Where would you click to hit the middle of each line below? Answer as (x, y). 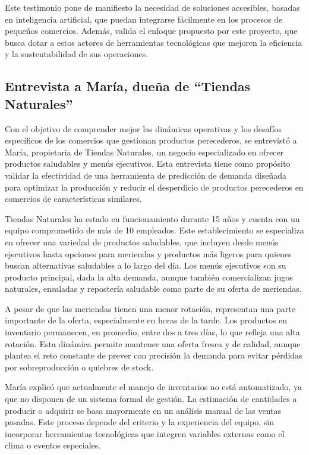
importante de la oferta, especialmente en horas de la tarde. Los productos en (146, 320)
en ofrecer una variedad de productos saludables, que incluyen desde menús (142, 241)
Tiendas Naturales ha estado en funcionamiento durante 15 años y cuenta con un (152, 218)
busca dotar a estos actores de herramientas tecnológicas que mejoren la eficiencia (154, 42)
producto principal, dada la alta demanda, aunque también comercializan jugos (149, 277)
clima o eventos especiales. (53, 445)
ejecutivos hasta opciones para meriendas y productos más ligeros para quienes (148, 253)
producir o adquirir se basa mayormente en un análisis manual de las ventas (143, 410)
